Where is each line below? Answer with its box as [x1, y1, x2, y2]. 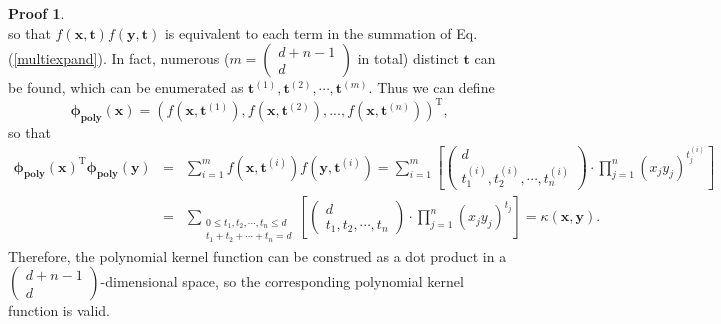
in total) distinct [357, 48, 459, 69]
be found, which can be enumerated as [8, 77, 244, 98]
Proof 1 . [8, 3, 65, 23]
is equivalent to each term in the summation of [164, 22, 452, 43]
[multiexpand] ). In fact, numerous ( [13, 48, 230, 69]
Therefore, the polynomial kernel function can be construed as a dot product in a [8, 245, 507, 266]
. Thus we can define [368, 77, 495, 98]
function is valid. [8, 300, 110, 321]
